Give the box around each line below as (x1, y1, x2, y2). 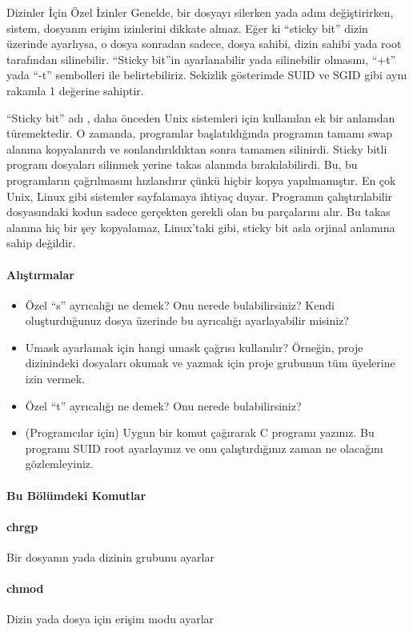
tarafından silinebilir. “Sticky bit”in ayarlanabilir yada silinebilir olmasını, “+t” (6, 50, 396, 67)
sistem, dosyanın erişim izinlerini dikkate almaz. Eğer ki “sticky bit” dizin (6, 19, 368, 36)
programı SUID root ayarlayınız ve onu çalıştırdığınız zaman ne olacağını (25, 439, 383, 456)
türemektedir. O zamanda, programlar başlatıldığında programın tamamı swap (6, 125, 392, 142)
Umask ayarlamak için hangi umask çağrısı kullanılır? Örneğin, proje (25, 338, 363, 355)
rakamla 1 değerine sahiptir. (6, 82, 144, 98)
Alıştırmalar (6, 266, 74, 282)
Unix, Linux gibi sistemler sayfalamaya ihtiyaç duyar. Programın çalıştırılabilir (6, 187, 393, 204)
